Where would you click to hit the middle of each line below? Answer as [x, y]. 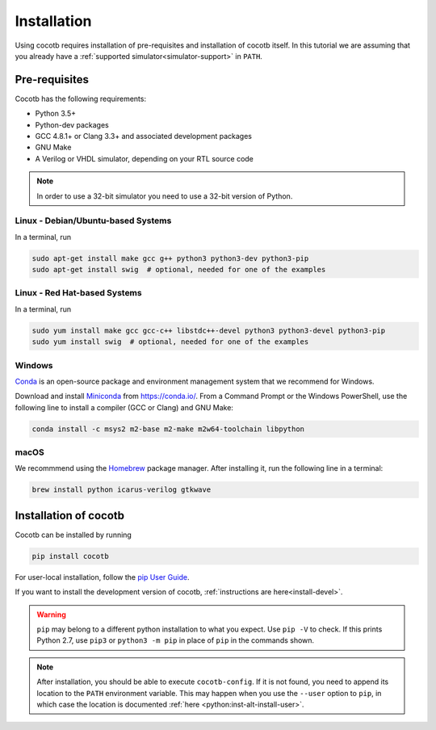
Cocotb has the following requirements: [81, 99]
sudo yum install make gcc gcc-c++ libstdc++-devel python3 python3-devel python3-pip [209, 330]
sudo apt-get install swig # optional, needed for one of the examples [179, 270]
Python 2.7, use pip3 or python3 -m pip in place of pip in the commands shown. [176, 640]
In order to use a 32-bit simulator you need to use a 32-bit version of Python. [165, 196]
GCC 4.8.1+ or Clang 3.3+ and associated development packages [143, 136]
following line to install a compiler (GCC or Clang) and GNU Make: [124, 407]
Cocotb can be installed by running [73, 535]
